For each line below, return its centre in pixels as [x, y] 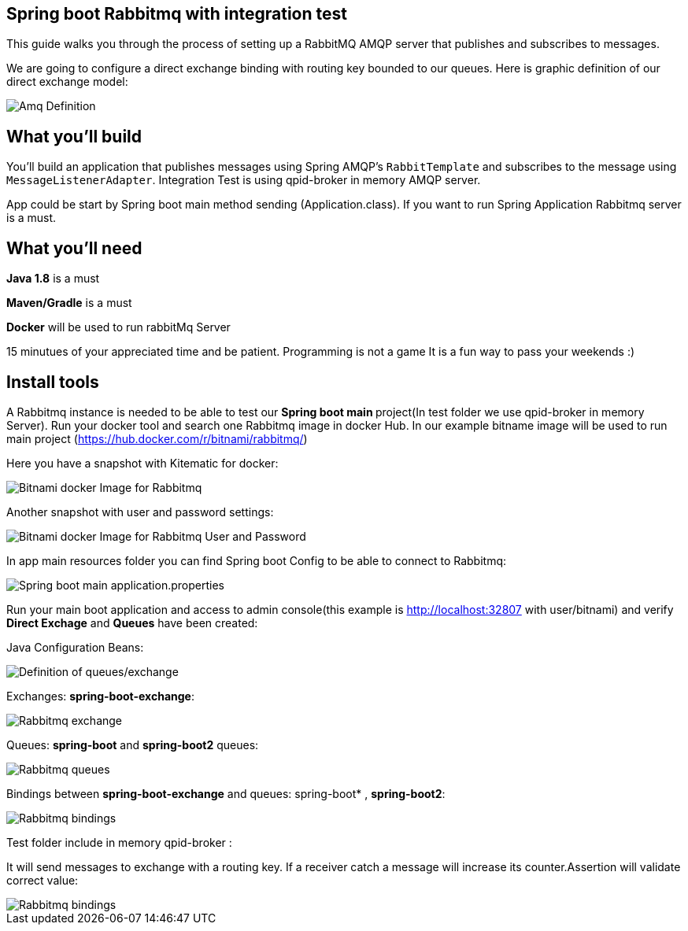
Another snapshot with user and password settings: [140, 512]
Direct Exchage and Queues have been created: [132, 623]
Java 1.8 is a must [53, 279]
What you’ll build [74, 136]
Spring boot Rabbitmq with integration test [177, 14]
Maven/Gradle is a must [69, 303]
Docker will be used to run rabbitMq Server [118, 327]
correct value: [43, 880]
